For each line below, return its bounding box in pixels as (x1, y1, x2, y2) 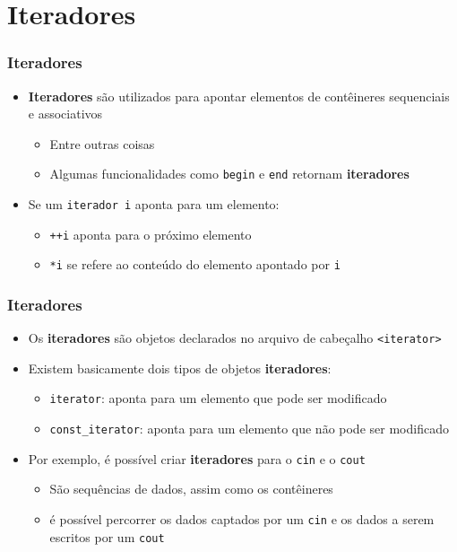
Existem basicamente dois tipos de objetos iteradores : (28, 358, 332, 377)
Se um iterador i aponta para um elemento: (28, 195, 280, 214)
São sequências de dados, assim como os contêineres (49, 479, 333, 498)
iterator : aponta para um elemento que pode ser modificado (49, 389, 387, 407)
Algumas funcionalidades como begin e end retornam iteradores (49, 164, 410, 183)
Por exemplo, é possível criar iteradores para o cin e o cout (28, 449, 366, 468)
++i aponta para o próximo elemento (49, 224, 252, 243)
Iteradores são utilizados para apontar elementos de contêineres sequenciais (28, 86, 450, 105)
